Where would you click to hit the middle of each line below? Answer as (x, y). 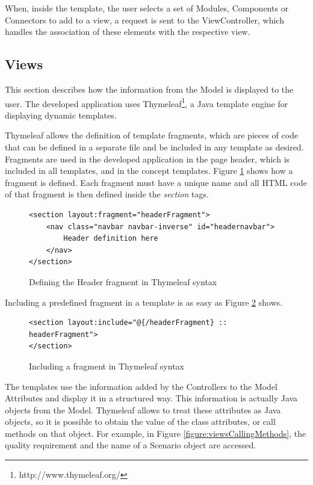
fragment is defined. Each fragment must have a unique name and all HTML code (156, 182)
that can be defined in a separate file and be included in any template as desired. (154, 147)
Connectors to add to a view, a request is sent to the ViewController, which (144, 20)
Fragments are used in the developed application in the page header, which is (147, 159)
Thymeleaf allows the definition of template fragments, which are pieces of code (152, 135)
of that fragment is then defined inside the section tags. (107, 194)
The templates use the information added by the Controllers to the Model (141, 386)
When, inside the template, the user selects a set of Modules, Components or (147, 8)
